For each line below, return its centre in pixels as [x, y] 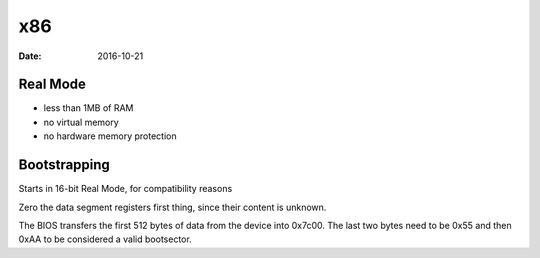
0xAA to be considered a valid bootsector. [105, 239]
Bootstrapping [64, 165]
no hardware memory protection [110, 136]
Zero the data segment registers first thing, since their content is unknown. [172, 207]
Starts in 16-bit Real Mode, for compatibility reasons [125, 189]
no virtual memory [81, 122]
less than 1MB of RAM [88, 108]
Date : [30, 56]
